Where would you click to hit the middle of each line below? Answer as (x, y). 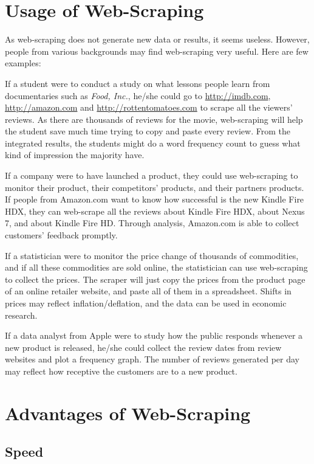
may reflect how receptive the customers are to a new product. (121, 371)
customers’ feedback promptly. (61, 235)
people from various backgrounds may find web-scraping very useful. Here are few (157, 51)
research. (21, 315)
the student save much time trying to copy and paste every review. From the (148, 131)
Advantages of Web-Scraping (128, 413)
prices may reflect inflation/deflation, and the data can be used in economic (146, 303)
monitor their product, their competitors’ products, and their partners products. (155, 187)
